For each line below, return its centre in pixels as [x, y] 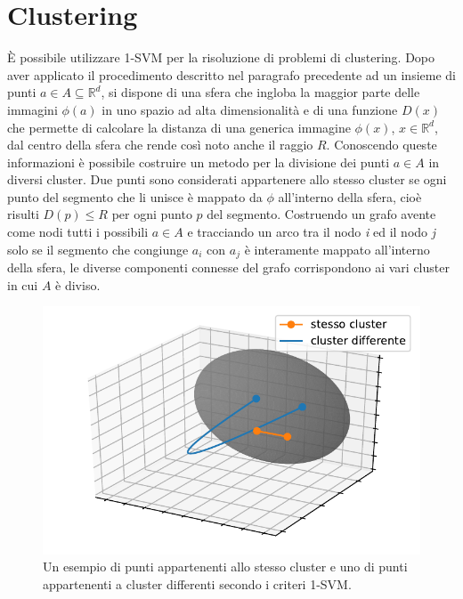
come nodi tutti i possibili [78, 232]
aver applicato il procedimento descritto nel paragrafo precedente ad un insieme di [231, 74]
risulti [23, 214]
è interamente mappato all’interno [337, 249]
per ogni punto [152, 214]
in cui [23, 284]
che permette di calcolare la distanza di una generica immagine [179, 127]
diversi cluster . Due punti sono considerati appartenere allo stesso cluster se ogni [227, 179]
